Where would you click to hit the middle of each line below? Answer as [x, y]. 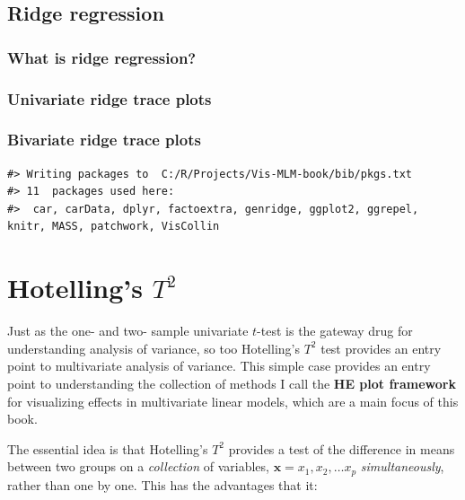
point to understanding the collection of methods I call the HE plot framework [232, 383]
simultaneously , [402, 466]
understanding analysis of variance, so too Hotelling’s [154, 348]
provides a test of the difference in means [342, 448]
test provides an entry [381, 348]
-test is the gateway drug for [335, 331]
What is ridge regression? [102, 57]
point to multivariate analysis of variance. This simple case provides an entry [219, 366]
